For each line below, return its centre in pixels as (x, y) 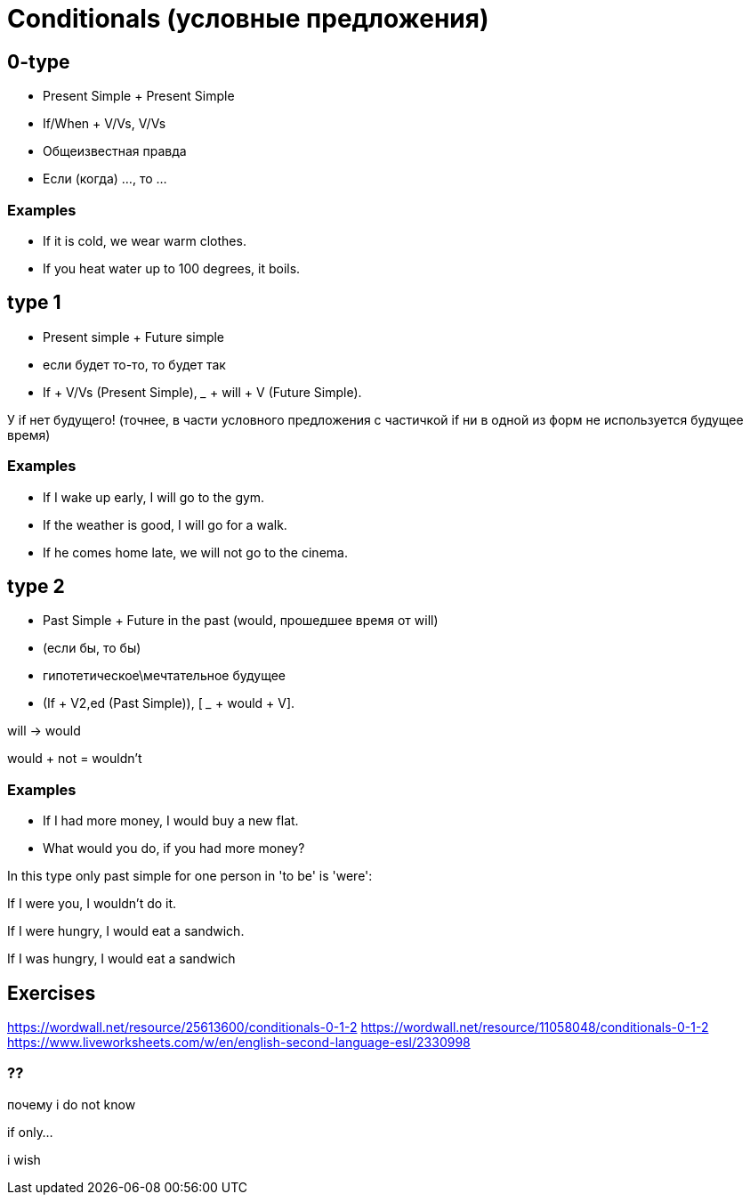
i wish (24, 1159)
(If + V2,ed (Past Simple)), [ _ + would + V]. (169, 703)
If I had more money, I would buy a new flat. (171, 821)
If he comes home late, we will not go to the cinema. (195, 552)
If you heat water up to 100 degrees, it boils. (172, 268)
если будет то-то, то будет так (134, 364)
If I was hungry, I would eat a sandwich (121, 959)
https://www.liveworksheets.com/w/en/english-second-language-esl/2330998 (239, 1042)
